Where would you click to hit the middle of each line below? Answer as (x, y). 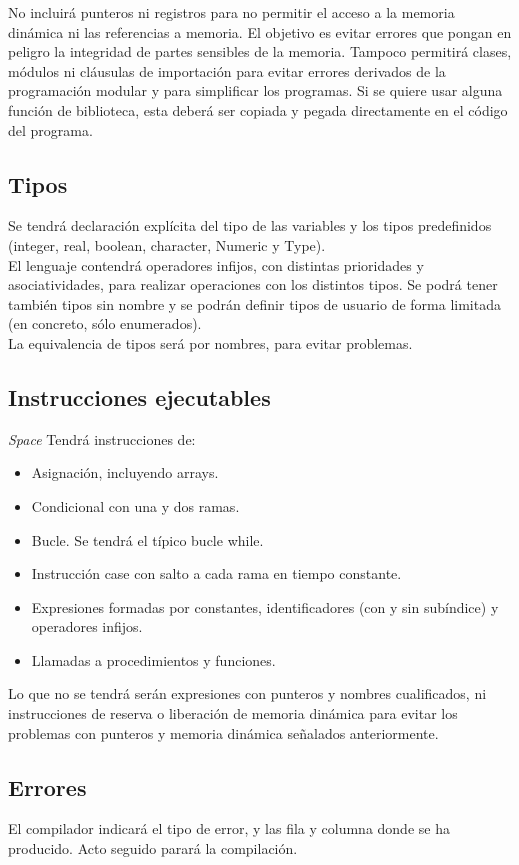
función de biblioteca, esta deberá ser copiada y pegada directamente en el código (258, 109)
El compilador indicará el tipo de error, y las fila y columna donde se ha (229, 828)
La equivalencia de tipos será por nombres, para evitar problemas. (210, 342)
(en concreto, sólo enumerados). (105, 323)
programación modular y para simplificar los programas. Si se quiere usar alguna (255, 90)
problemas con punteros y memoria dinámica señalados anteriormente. (223, 732)
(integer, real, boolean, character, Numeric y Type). (167, 244)
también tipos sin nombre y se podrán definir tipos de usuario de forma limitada (254, 303)
